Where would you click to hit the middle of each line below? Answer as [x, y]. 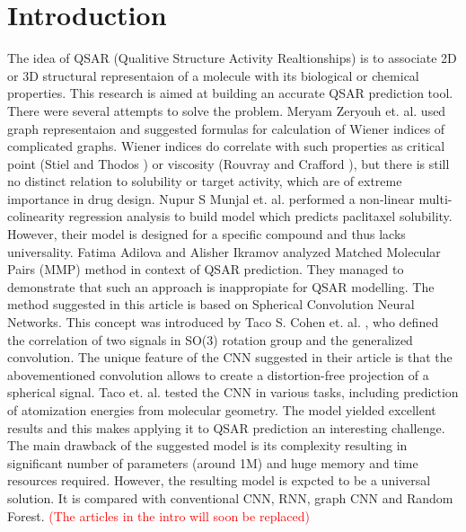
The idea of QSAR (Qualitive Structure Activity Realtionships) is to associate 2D [232, 58]
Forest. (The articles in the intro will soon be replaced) [158, 515]
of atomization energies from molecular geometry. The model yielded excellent [222, 410]
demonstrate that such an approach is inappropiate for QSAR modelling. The [221, 286]
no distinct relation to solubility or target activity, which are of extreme [205, 181]
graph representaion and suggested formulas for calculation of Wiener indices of [226, 128]
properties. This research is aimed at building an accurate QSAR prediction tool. [230, 93]
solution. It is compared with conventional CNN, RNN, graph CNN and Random [230, 497]
